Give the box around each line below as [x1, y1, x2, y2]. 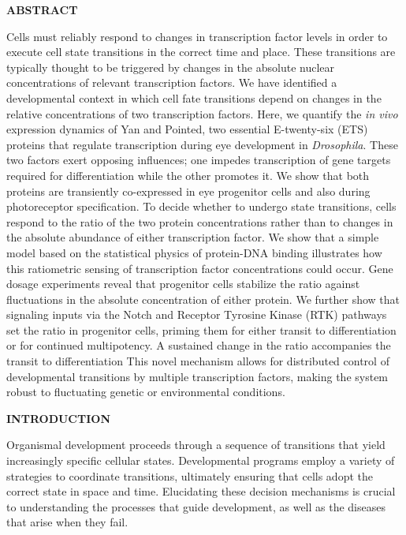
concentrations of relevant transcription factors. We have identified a [6, 74, 337, 91]
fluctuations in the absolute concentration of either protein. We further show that [6, 290, 400, 307]
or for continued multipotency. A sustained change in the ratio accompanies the [6, 337, 391, 354]
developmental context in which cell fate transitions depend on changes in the [6, 89, 382, 106]
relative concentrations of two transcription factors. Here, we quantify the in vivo [6, 105, 398, 122]
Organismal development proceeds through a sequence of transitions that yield [6, 436, 386, 453]
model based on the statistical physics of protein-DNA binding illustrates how [6, 244, 382, 260]
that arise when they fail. [6, 514, 129, 530]
